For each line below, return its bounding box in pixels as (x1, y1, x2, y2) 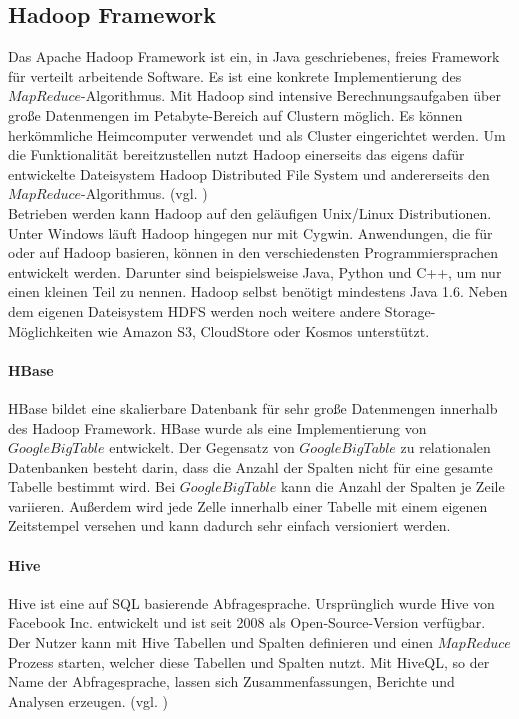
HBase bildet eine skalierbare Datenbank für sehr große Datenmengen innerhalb (8, 397, 498, 418)
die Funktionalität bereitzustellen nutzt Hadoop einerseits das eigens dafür (8, 144, 465, 165)
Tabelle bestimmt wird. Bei (8, 476, 176, 497)
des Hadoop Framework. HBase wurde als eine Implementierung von (8, 417, 427, 438)
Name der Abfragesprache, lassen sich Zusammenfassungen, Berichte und (8, 671, 455, 692)
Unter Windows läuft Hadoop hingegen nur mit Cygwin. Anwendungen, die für (8, 222, 493, 243)
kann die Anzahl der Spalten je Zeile (280, 476, 505, 497)
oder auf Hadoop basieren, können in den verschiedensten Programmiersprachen (8, 242, 499, 263)
